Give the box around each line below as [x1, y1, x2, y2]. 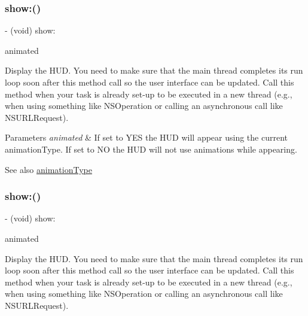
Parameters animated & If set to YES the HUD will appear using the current [5, 131, 288, 144]
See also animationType [5, 163, 92, 175]
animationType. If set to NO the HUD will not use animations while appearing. [5, 142, 297, 155]
